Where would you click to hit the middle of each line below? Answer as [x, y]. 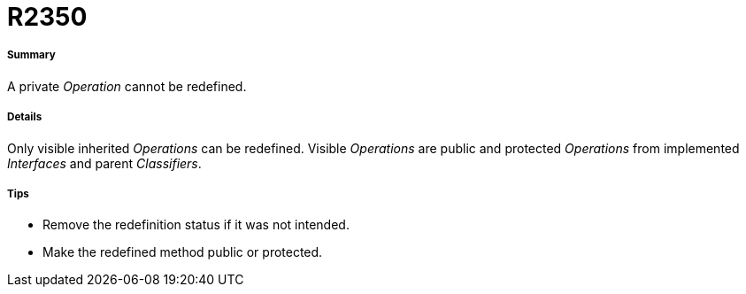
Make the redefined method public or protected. [183, 252]
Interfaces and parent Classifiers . [104, 163]
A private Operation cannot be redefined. [127, 86]
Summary [31, 55]
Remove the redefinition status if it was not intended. [196, 225]
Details [25, 117]
